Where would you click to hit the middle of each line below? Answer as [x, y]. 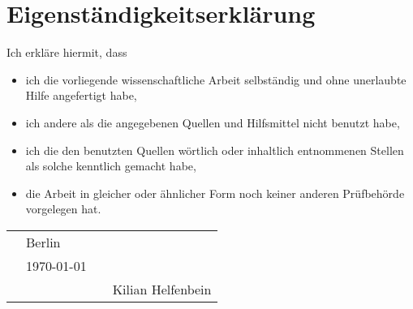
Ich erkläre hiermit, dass [67, 52]
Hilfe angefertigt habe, [81, 95]
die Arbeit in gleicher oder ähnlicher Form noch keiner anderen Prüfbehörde [215, 193]
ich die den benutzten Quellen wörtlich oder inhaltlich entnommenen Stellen [215, 150]
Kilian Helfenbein [162, 289]
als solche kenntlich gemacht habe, [111, 166]
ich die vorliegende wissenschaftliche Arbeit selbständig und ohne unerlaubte [216, 79]
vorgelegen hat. [63, 209]
